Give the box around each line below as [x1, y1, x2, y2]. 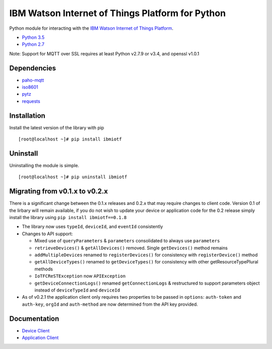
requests [22, 98, 40, 104]
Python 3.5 [22, 34, 45, 40]
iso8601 [22, 84, 39, 90]
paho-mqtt [22, 77, 44, 83]
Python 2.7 [22, 41, 45, 47]
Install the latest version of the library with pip [9, 124, 104, 130]
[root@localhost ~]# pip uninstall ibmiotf [18, 174, 127, 180]
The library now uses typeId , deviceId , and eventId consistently [22, 224, 163, 230]
